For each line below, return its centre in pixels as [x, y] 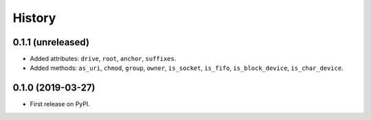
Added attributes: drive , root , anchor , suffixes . [103, 59]
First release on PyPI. [60, 104]
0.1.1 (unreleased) [51, 42]
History [34, 18]
